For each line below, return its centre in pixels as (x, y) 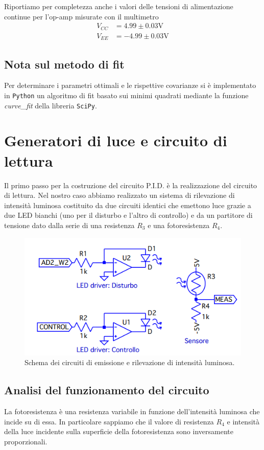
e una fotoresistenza (179, 225)
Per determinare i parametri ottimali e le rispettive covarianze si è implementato (130, 85)
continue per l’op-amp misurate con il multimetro (81, 16)
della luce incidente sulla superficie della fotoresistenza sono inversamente (119, 431)
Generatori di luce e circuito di (116, 140)
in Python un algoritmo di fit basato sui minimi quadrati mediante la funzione (126, 95)
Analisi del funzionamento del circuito (107, 390)
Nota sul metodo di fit (64, 64)
